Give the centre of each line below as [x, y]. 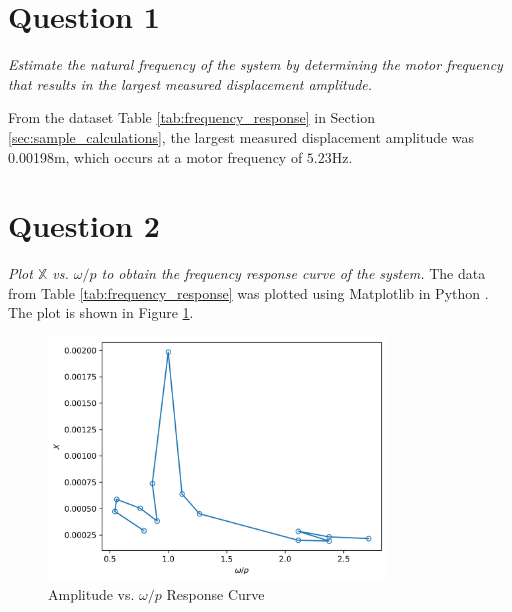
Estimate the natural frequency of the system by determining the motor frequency [255, 64]
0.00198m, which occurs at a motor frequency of [155, 156]
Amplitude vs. [91, 593]
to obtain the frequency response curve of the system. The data [293, 273]
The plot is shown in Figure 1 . [101, 312]
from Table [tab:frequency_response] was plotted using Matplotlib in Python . [248, 292]
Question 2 [84, 225]
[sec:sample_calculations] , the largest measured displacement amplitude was [241, 136]
